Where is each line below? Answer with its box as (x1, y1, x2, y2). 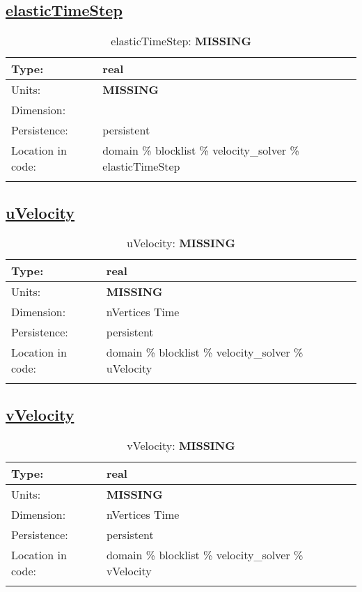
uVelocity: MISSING (127, 235, 235, 251)
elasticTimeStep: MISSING (111, 33, 251, 49)
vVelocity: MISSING (127, 437, 235, 453)
